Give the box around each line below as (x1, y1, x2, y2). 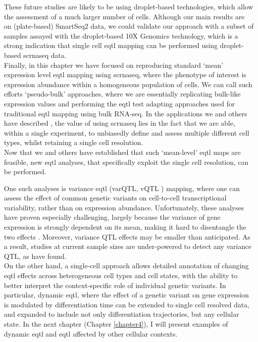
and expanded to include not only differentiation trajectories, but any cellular (4, 309, 239, 319)
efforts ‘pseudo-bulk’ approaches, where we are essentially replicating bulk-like (4, 89, 241, 99)
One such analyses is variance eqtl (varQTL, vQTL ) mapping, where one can (4, 183, 240, 193)
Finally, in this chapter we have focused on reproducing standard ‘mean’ (4, 59, 223, 70)
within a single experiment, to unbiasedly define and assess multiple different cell (4, 127, 250, 138)
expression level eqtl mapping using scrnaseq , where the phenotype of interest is (4, 69, 247, 80)
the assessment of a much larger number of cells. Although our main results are (4, 11, 245, 21)
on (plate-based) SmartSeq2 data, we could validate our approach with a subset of (4, 21, 254, 31)
